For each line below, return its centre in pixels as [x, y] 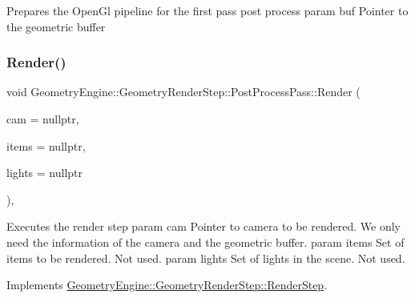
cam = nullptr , [43, 119]
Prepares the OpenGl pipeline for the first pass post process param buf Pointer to [207, 10]
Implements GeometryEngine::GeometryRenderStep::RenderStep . [167, 285]
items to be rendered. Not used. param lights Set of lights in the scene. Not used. [206, 258]
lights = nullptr [45, 173]
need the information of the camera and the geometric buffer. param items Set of [205, 242]
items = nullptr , [46, 145]
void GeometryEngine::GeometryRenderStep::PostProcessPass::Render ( [183, 92]
